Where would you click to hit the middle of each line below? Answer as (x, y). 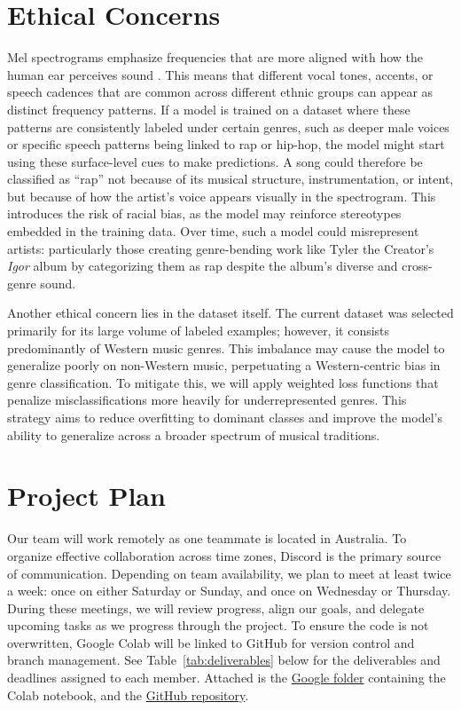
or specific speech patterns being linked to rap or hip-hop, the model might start (226, 144)
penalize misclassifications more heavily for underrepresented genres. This (207, 400)
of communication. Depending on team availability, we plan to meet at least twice (229, 573)
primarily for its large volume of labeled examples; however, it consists (199, 331)
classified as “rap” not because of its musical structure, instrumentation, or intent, (230, 179)
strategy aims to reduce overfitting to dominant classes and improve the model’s (225, 417)
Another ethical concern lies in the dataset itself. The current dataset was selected (230, 313)
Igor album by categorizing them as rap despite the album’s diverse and (203, 266)
